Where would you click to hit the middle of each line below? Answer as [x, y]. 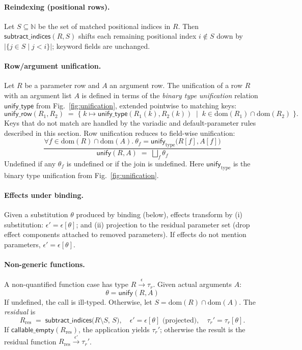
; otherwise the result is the [203, 329]
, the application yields [114, 329]
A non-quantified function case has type [66, 284]
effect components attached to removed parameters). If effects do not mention [125, 234]
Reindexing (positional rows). [57, 6]
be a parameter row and [62, 85]
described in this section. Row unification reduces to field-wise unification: [120, 133]
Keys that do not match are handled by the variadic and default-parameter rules [130, 123]
